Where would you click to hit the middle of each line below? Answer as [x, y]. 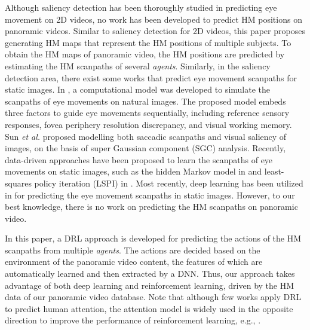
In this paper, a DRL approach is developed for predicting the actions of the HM [153, 238]
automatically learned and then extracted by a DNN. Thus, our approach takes [150, 274]
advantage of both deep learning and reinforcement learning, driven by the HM [150, 285]
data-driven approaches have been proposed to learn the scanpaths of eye [139, 159]
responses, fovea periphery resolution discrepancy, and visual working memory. [148, 124]
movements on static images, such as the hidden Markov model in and [133, 171]
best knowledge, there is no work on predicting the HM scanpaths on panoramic [151, 207]
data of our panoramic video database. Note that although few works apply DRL [153, 297]
